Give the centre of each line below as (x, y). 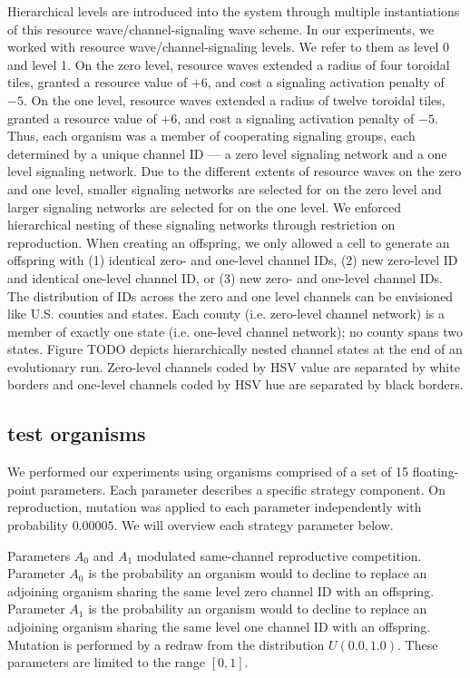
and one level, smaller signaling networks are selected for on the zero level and (225, 188)
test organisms (77, 433)
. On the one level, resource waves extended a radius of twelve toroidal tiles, (234, 99)
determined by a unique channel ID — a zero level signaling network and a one (227, 153)
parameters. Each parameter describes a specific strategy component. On (243, 489)
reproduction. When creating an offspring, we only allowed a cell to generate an (229, 242)
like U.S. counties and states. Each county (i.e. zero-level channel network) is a (226, 314)
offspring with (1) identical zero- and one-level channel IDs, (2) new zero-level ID (233, 260)
